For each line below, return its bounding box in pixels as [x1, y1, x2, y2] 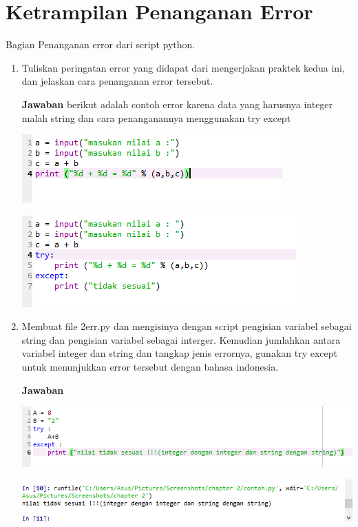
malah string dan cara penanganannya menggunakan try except [21, 110, 291, 125]
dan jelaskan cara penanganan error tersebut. [21, 74, 213, 88]
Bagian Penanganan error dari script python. [6, 37, 196, 52]
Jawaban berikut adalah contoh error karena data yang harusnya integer [21, 96, 333, 111]
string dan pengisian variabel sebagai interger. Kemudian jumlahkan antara [21, 332, 341, 347]
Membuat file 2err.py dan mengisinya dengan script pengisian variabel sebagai [21, 319, 352, 333]
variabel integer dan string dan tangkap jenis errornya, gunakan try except [21, 346, 338, 360]
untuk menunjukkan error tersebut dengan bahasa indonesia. [21, 360, 279, 374]
